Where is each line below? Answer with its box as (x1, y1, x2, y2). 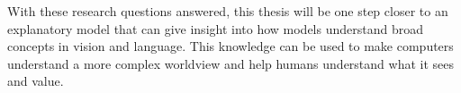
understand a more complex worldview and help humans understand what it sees (7, 54, 454, 72)
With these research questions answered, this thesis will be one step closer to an (7, 2, 448, 20)
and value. (7, 72, 64, 90)
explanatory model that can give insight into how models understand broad (7, 19, 423, 38)
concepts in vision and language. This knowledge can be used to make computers (7, 37, 454, 55)
